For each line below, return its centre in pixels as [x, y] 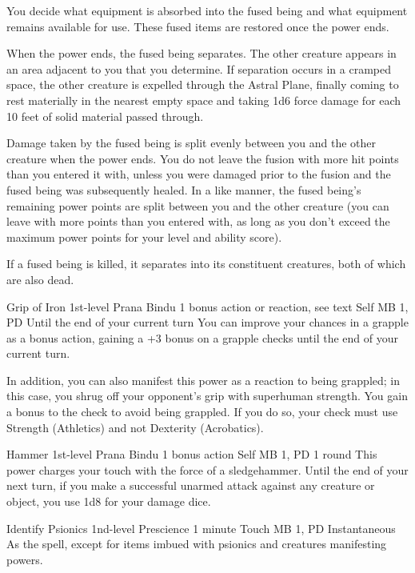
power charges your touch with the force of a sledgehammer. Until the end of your [207, 469]
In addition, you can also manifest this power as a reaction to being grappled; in [203, 380]
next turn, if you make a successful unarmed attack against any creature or [191, 485]
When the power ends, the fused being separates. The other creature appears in [202, 53]
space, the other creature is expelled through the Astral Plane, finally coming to [203, 84]
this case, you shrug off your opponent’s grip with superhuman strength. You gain [207, 396]
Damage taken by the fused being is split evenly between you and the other [192, 143]
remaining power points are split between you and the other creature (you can [198, 205]
